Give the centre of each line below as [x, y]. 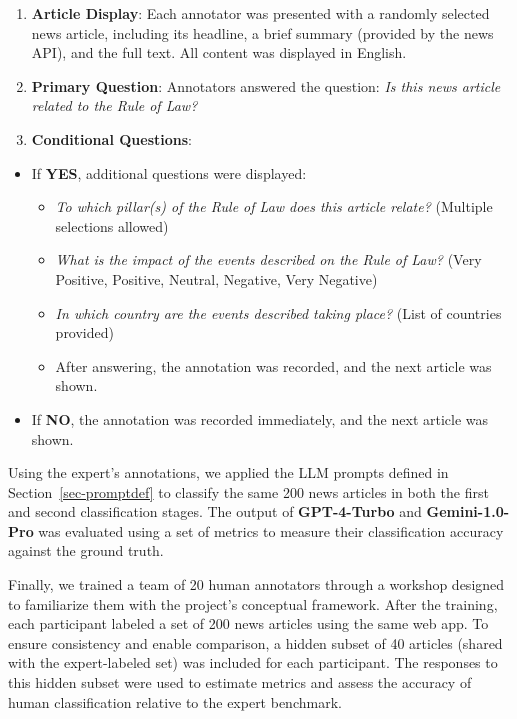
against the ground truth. [86, 550]
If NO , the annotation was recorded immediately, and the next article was [260, 418]
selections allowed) [112, 225]
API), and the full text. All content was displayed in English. [219, 52]
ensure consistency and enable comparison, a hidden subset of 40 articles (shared [255, 642]
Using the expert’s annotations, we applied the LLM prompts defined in [228, 472]
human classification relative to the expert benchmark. [175, 701]
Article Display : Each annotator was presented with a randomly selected [260, 13]
